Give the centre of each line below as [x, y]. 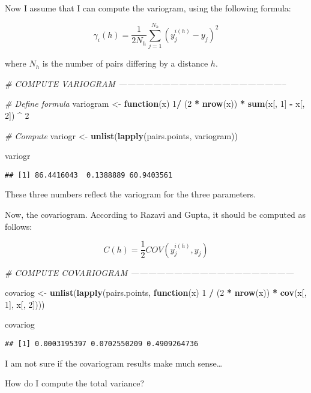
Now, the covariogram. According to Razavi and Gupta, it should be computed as [155, 214]
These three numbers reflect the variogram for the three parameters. [130, 194]
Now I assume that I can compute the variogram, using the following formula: [148, 8]
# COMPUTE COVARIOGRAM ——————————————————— [149, 272]
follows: [19, 226]
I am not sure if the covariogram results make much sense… [114, 363]
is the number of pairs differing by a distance [125, 63]
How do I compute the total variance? [75, 383]
